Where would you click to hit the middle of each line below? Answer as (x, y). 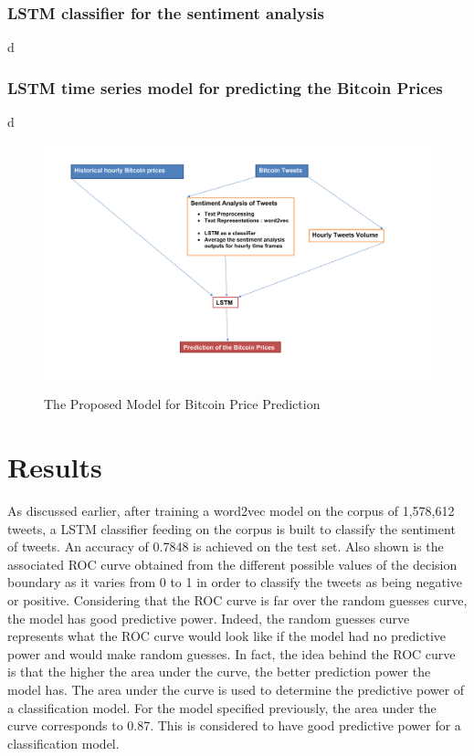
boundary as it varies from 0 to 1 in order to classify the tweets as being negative (235, 582)
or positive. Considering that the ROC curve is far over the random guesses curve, (237, 600)
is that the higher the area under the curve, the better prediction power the (219, 672)
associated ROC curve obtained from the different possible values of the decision (232, 564)
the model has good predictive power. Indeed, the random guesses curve (209, 618)
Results (55, 467)
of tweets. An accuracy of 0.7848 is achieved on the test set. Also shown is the (226, 546)
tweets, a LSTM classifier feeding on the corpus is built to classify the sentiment (232, 528)
